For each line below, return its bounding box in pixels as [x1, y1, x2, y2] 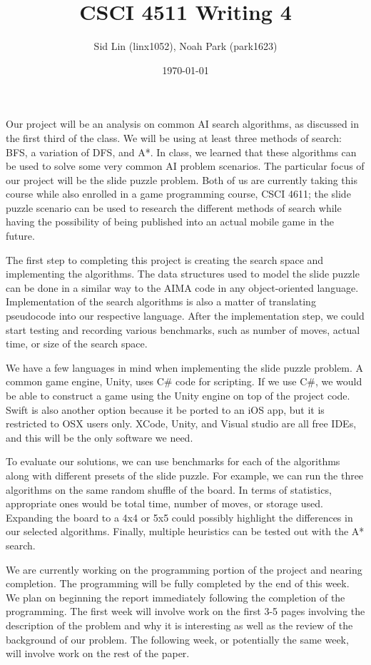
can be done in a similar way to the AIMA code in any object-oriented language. [6, 280, 359, 295]
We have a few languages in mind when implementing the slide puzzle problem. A [6, 360, 364, 375]
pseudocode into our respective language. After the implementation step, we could [6, 308, 365, 323]
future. [6, 228, 35, 243]
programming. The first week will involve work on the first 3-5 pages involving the [6, 604, 365, 619]
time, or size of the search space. [6, 336, 148, 351]
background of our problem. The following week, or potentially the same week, [6, 631, 349, 646]
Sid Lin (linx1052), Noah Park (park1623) [93, 39, 278, 54]
